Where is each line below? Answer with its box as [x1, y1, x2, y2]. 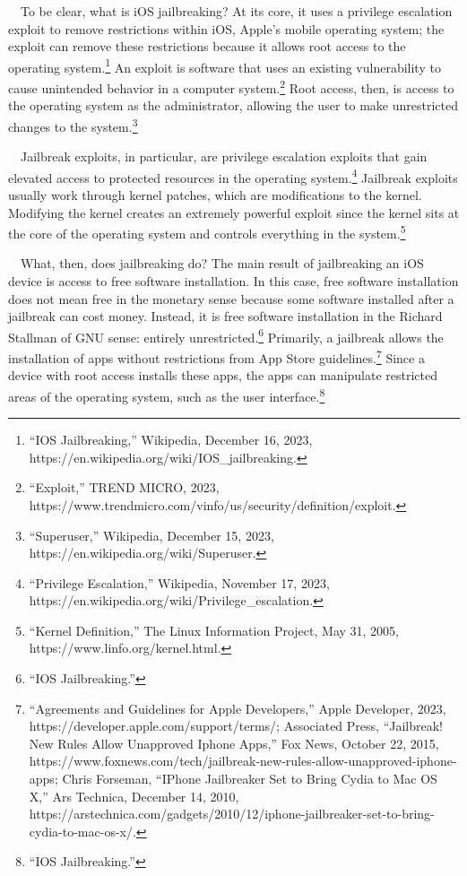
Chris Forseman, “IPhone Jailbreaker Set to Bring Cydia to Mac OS [62, 769, 437, 788]
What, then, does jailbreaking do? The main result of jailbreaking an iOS [20, 254, 424, 273]
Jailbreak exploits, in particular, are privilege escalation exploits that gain [20, 147, 428, 166]
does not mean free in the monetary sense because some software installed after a [8, 289, 454, 308]
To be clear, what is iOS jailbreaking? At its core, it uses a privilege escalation [20, 2, 453, 20]
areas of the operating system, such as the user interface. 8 [8, 384, 325, 405]
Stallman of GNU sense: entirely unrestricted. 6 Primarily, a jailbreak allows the [8, 325, 444, 346]
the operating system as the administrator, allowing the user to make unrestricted [8, 96, 458, 115]
